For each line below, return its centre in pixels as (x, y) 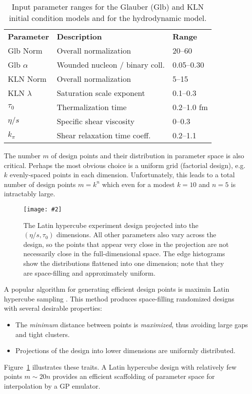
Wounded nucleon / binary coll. (111, 65)
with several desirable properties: (53, 308)
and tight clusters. (42, 334)
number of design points (40, 184)
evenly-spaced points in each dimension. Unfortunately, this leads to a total (122, 175)
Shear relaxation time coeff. (104, 135)
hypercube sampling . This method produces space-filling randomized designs (119, 298)
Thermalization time (92, 107)
